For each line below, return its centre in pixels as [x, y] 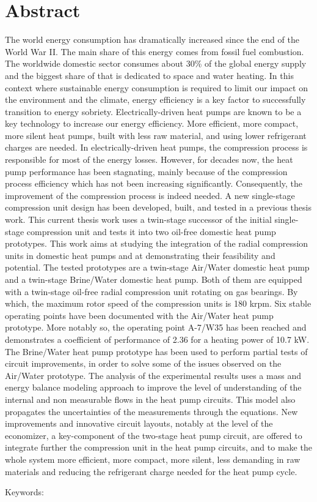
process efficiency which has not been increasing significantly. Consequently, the [154, 183]
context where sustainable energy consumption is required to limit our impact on [156, 87]
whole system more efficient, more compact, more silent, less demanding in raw [153, 459]
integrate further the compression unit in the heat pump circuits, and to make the [158, 447]
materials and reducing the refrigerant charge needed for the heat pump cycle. [151, 471]
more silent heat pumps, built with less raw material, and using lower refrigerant [156, 135]
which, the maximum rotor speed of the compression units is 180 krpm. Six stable [158, 303]
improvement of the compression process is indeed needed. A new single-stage [150, 195]
